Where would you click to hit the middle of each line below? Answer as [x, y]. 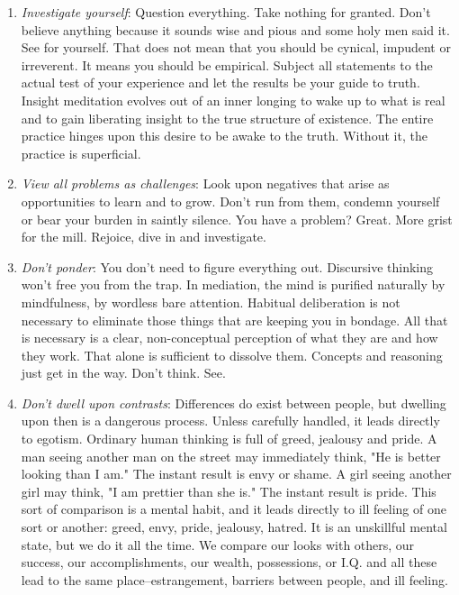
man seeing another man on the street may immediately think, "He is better [231, 456]
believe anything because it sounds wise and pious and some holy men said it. [235, 29]
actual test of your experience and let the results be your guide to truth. [220, 82]
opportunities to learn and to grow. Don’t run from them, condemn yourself [230, 201]
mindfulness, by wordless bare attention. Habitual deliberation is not [211, 302]
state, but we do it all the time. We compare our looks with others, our [218, 544]
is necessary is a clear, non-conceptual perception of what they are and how [229, 338]
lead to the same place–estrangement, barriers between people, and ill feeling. [234, 579]
